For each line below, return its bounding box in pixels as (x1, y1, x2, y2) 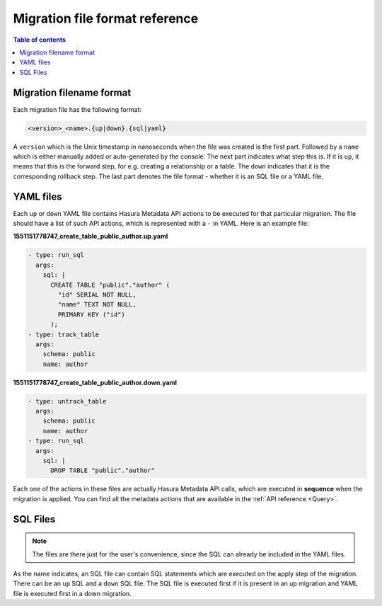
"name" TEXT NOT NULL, (57, 301, 137, 309)
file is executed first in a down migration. (13, 589, 132, 598)
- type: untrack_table (28, 397, 107, 405)
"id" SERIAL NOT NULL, (57, 291, 137, 299)
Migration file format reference (13, 11, 199, 26)
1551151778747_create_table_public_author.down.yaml (13, 378, 177, 387)
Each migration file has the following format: (13, 105, 142, 113)
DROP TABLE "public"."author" (50, 467, 156, 474)
